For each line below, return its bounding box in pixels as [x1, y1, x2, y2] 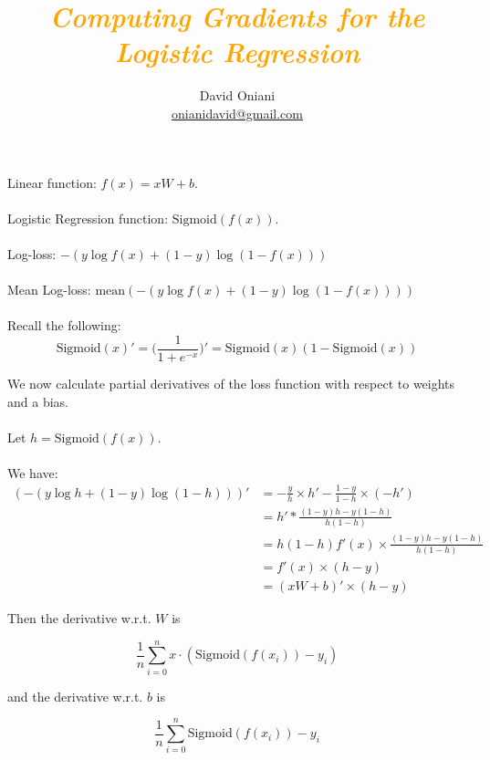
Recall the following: [7, 316, 121, 335]
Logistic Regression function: [7, 208, 169, 227]
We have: [7, 463, 58, 482]
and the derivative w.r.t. [7, 686, 143, 705]
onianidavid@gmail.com [172, 103, 303, 122]
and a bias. [7, 391, 68, 411]
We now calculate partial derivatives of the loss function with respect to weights [7, 373, 455, 392]
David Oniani [199, 86, 276, 105]
